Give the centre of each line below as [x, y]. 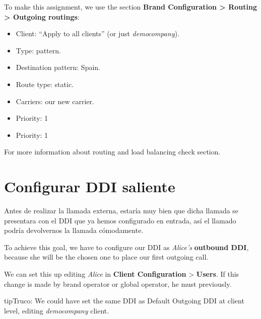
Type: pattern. [38, 50]
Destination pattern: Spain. [58, 67]
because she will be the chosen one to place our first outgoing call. [106, 257]
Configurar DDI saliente [90, 186]
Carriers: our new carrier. [55, 101]
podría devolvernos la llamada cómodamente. [74, 230]
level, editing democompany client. [57, 310]
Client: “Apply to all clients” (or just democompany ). [98, 33]
